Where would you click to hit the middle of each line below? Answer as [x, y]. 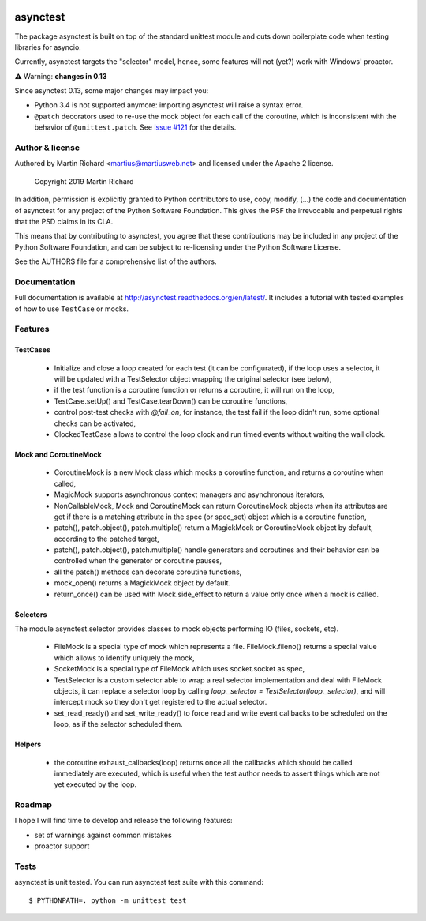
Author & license [47, 148]
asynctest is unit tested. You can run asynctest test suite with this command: [139, 882]
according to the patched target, [106, 539]
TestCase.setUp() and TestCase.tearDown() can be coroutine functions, [171, 401]
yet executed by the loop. [95, 784]
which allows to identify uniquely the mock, [124, 658]
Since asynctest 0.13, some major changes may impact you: [112, 91]
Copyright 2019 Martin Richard [84, 181]
